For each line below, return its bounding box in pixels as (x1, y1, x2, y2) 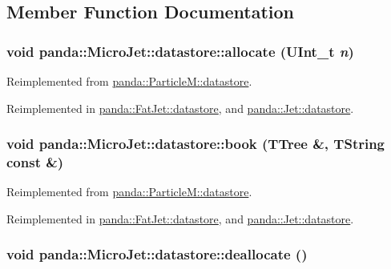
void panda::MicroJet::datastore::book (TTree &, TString (6, 134, 385, 154)
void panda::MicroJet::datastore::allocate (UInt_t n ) (6, 41, 354, 61)
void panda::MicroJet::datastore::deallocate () (6, 244, 308, 264)
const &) (6, 152, 64, 172)
